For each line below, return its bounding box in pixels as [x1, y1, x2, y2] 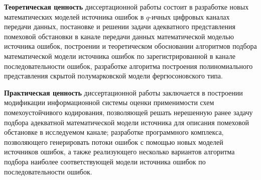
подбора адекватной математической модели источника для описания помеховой [4, 117, 249, 127]
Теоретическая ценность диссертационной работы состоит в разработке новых [4, 2, 249, 12]
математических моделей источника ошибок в [4, 11, 144, 22]
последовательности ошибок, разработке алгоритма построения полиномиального [4, 60, 253, 71]
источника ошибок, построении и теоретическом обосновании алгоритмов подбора [4, 41, 257, 51]
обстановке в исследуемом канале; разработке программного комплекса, [4, 127, 224, 137]
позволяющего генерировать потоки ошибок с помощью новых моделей [4, 136, 223, 147]
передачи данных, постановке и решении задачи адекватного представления [4, 21, 235, 32]
